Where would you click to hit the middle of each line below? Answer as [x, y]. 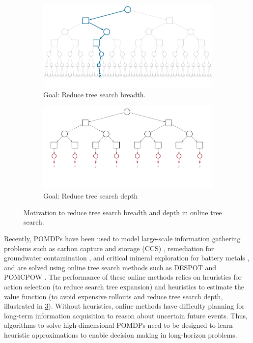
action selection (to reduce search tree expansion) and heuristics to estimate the [124, 286]
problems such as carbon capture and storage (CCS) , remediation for [109, 248]
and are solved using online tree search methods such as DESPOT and [110, 267]
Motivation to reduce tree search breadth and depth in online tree [123, 212]
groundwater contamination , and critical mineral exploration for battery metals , [127, 258]
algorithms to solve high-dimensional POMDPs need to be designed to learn [118, 325]
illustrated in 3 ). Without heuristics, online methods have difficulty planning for [124, 306]
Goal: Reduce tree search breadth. [95, 94]
